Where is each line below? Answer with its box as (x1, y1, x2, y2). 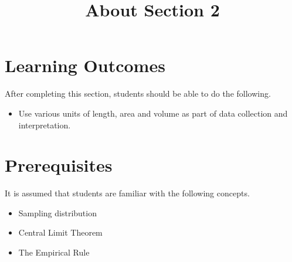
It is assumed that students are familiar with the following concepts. (5, 187, 250, 199)
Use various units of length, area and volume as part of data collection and (18, 107, 288, 119)
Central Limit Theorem (18, 226, 103, 239)
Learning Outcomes (5, 53, 165, 77)
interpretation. (18, 118, 71, 131)
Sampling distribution (18, 206, 97, 219)
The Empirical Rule (18, 246, 90, 258)
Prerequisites (5, 153, 113, 177)
